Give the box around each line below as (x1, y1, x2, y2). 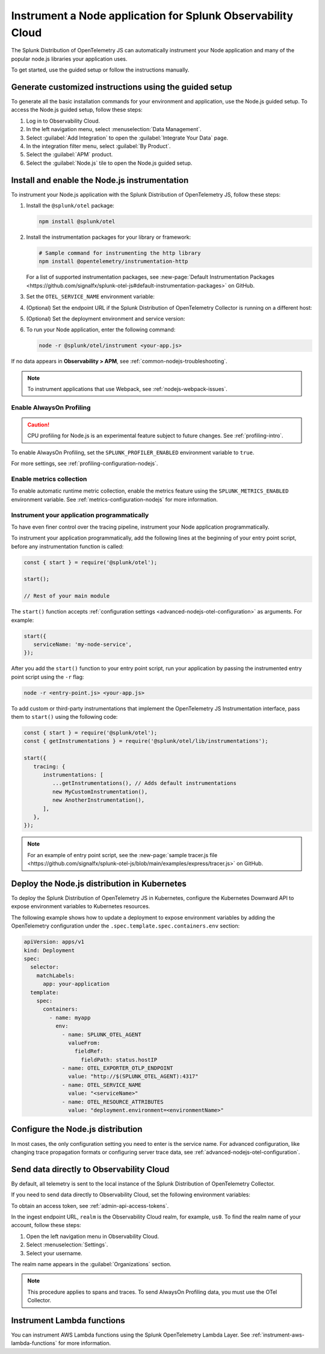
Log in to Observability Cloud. (26, 117, 101, 125)
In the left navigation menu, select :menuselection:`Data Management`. (26, 126, 202, 133)
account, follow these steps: (11, 1222, 81, 1229)
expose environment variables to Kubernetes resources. (11, 903, 150, 910)
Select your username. (26, 1249, 82, 1257)
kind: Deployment (23, 947, 75, 953)
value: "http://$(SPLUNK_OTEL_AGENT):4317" (68, 1073, 199, 1080)
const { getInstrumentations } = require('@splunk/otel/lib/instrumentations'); (23, 737, 268, 745)
